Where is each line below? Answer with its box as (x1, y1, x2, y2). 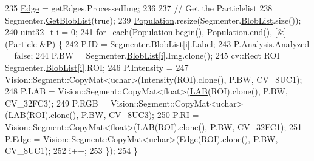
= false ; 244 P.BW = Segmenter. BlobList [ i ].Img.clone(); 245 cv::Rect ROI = (5, 49, 290, 62)
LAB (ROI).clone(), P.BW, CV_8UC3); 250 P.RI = (8, 108, 199, 121)
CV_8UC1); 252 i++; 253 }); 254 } (5, 144, 138, 157)
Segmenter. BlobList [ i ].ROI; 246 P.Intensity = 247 (5, 61, 189, 73)
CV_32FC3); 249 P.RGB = (5, 96, 108, 109)
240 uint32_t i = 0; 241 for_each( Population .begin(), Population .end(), (5, 25, 273, 38)
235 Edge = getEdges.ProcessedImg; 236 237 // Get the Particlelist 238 (5, 2, 273, 14)
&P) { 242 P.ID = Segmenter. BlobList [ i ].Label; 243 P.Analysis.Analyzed (39, 37, 310, 50)
